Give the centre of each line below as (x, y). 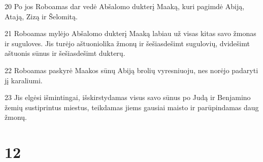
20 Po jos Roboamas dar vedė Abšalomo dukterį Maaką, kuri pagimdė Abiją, (125, 6)
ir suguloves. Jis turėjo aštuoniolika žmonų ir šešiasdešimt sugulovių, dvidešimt (127, 43)
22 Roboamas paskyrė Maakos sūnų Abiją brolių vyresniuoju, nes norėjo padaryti (131, 70)
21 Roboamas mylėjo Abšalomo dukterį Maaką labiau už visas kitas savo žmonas (130, 33)
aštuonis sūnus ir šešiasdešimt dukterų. (65, 53)
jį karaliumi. (24, 80)
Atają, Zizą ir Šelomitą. (41, 16)
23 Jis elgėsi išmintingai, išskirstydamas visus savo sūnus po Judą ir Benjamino (128, 97)
